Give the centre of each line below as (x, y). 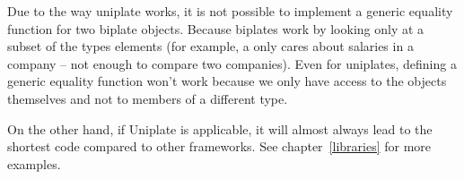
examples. (34, 163)
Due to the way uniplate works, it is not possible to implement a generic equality (230, 11)
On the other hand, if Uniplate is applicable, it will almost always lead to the (220, 128)
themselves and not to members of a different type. (148, 98)
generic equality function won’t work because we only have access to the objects (227, 81)
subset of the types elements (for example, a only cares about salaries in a (210, 46)
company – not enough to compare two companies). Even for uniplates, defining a (232, 63)
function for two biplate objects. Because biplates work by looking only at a (216, 28)
